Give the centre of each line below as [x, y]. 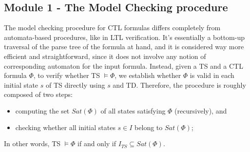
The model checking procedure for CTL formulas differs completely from [112, 28]
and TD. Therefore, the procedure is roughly [179, 85]
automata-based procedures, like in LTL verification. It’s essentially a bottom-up [125, 37]
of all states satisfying [133, 110]
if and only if [97, 143]
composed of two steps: [38, 94]
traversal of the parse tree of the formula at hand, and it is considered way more [124, 47]
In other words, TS [32, 143]
